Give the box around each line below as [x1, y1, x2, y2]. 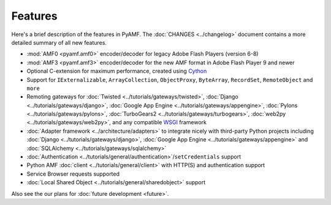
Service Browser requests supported [26, 170, 120, 177]
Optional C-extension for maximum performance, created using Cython [26, 67, 207, 75]
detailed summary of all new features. [11, 39, 107, 46]
